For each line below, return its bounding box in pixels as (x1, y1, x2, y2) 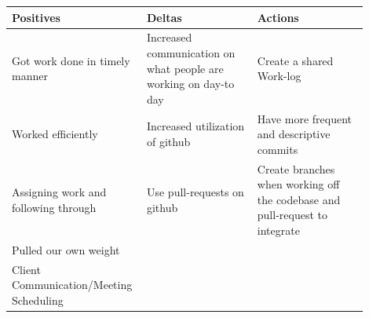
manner (12, 68, 48, 84)
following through (12, 199, 97, 215)
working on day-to (146, 75, 235, 92)
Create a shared (257, 52, 334, 68)
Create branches (257, 160, 335, 177)
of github (146, 133, 191, 149)
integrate (257, 221, 300, 238)
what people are (146, 60, 224, 76)
